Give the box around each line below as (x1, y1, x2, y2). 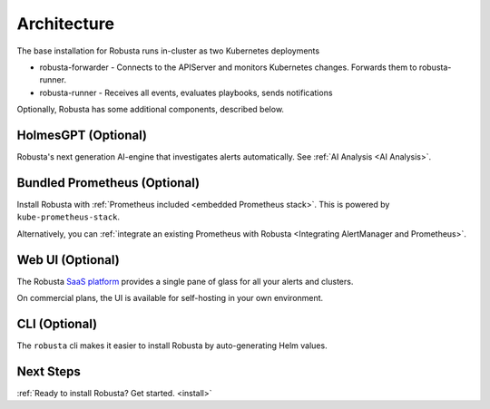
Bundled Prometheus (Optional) (16, 175, 200, 190)
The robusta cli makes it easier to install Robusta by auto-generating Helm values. (16, 340, 328, 351)
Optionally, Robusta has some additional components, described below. (16, 104, 285, 115)
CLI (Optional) (16, 316, 98, 331)
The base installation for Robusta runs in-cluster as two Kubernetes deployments (16, 45, 320, 56)
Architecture (16, 14, 115, 34)
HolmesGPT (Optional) (16, 127, 147, 142)
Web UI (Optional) (16, 252, 120, 268)
